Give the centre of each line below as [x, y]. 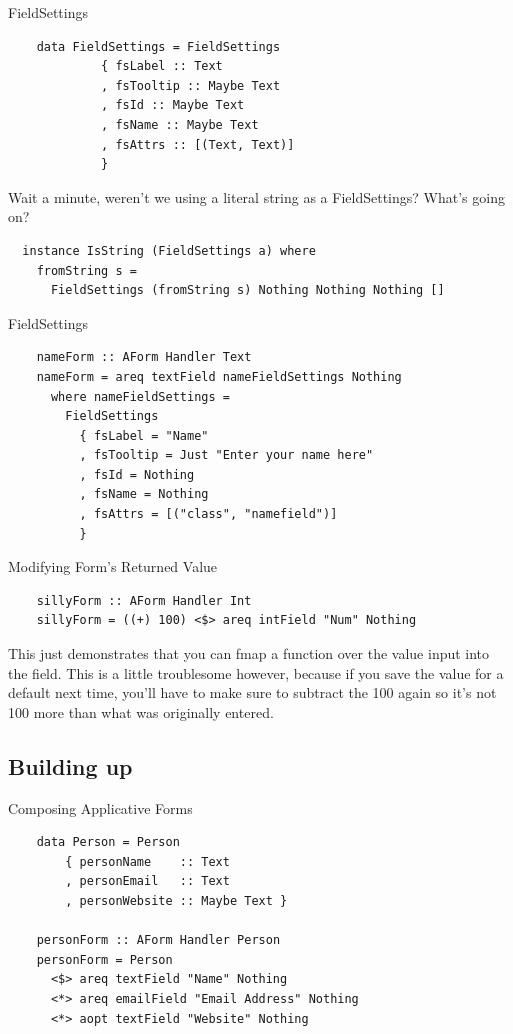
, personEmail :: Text [147, 881]
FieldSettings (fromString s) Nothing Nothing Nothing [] [247, 290]
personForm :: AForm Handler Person [158, 940]
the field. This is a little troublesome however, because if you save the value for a [256, 672]
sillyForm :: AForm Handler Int [144, 600]
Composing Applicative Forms [100, 807]
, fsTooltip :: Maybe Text [191, 85]
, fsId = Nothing [137, 474]
